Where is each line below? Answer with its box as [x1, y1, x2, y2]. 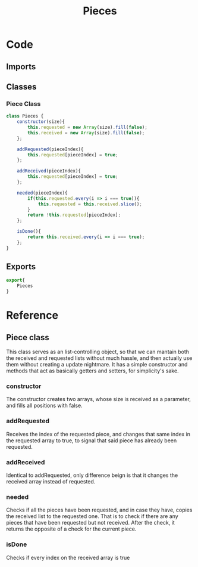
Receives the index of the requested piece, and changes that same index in [6, 430, 190, 437]
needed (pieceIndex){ [17, 190, 68, 196]
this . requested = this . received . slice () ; [37, 201, 143, 207]
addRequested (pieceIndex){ [17, 146, 84, 152]
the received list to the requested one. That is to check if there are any [6, 513, 178, 520]
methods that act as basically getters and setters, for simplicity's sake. [6, 367, 180, 374]
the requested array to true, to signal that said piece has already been [6, 437, 177, 444]
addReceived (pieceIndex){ [17, 168, 81, 174]
